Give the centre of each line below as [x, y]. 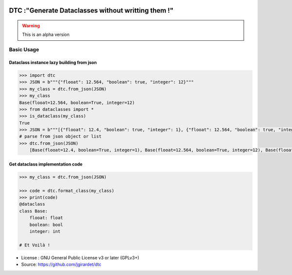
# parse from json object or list [60, 137]
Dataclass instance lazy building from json [53, 62]
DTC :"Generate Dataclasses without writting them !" [91, 10]
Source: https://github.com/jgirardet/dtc [61, 264]
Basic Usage [24, 50]
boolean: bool [46, 224]
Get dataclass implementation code [46, 164]
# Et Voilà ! [35, 245]
